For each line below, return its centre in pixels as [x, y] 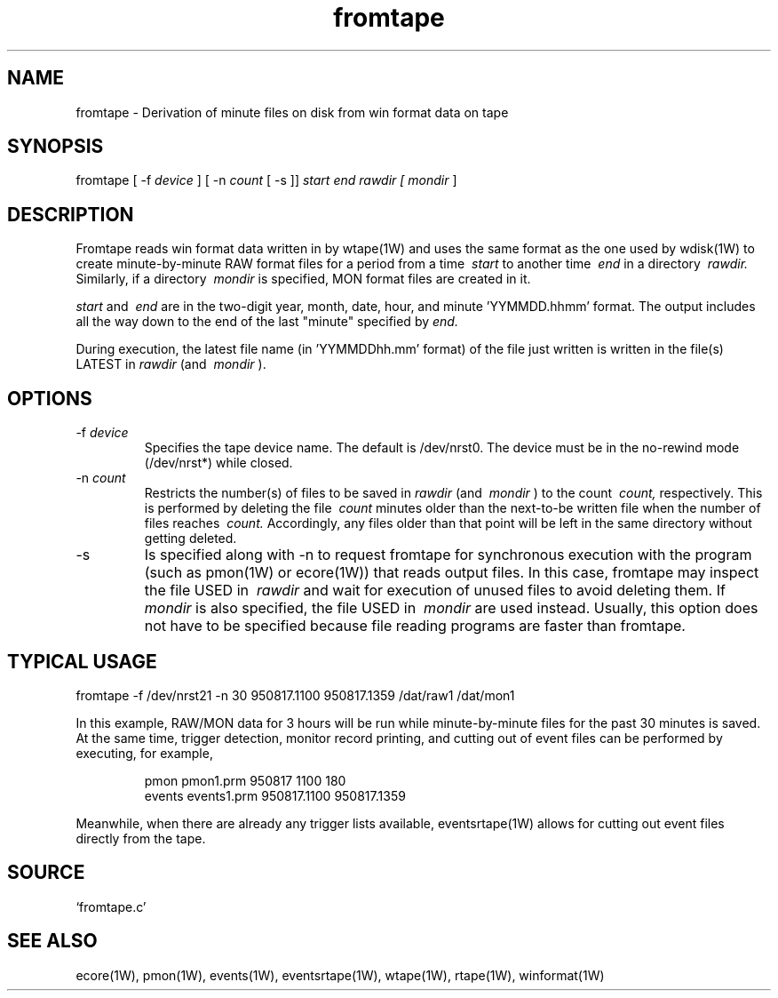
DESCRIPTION [71, 214]
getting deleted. [191, 539]
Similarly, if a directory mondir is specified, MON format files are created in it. [303, 279]
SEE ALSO [52, 941]
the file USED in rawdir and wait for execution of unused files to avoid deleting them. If [435, 591]
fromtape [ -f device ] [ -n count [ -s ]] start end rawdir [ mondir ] [266, 180]
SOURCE [46, 873]
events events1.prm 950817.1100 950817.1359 [275, 795]
